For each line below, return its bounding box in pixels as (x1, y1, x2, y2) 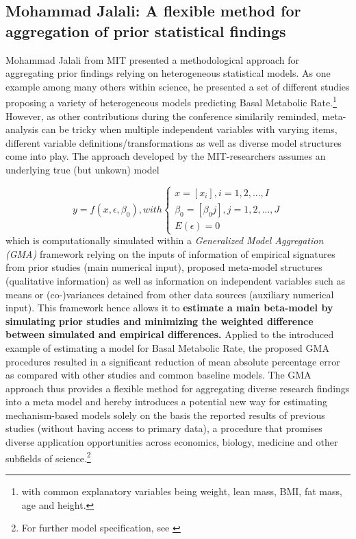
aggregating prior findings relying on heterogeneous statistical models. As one (5, 66, 331, 80)
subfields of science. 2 (5, 448, 91, 465)
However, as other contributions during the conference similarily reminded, (5, 108, 319, 123)
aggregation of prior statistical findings (5, 20, 286, 41)
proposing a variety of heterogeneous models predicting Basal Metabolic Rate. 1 (5, 93, 337, 110)
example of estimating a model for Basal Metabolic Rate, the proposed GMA (5, 340, 329, 355)
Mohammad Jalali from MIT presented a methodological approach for (5, 52, 300, 67)
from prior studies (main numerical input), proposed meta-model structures (5, 260, 322, 274)
